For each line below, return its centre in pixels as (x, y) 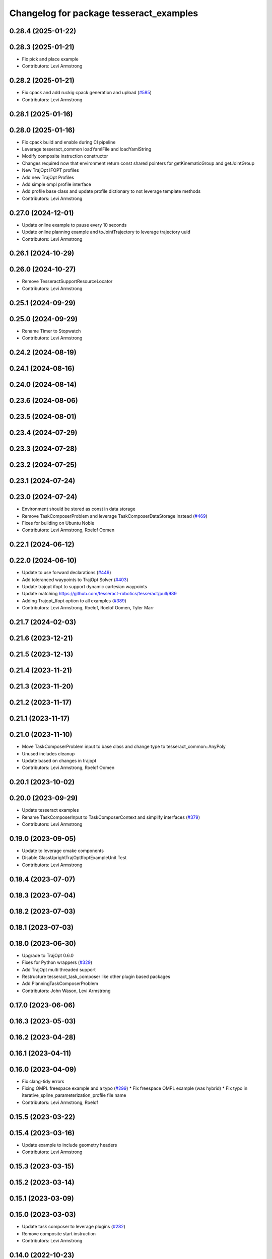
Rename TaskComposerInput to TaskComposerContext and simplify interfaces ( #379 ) (111, 817)
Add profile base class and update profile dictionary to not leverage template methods (111, 191)
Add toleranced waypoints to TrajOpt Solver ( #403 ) (75, 580)
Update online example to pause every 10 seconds (74, 225)
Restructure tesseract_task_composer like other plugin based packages (96, 976)
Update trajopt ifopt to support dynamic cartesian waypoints (84, 587)
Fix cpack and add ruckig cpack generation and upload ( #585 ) (87, 93)
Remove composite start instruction (59, 1233)
